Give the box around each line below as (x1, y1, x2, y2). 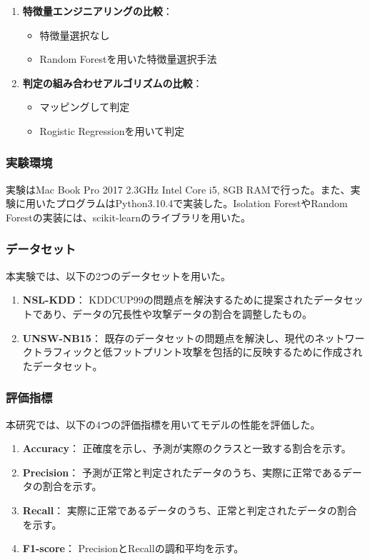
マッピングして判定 (39, 99, 130, 114)
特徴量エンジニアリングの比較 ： (22, 4, 173, 18)
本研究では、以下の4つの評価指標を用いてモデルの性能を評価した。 (6, 416, 321, 431)
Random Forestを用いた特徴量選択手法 (39, 51, 217, 66)
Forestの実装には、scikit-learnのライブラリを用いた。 (6, 209, 251, 224)
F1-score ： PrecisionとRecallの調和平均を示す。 (22, 541, 244, 556)
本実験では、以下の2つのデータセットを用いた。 (6, 268, 231, 283)
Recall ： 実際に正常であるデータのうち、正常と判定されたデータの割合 (22, 502, 357, 517)
